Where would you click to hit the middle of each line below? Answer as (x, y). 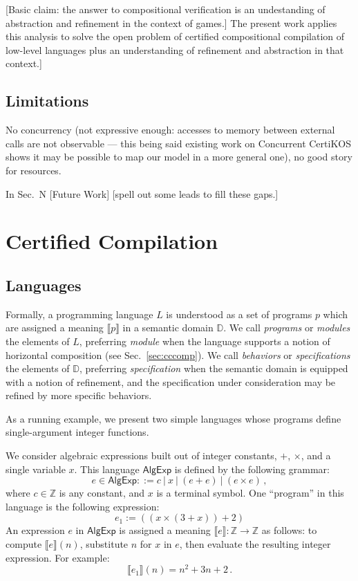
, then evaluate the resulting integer (255, 544)
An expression (35, 530)
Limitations (47, 101)
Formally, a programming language (79, 314)
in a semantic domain (168, 328)
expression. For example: (58, 557)
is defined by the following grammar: (252, 469)
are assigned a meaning (55, 328)
